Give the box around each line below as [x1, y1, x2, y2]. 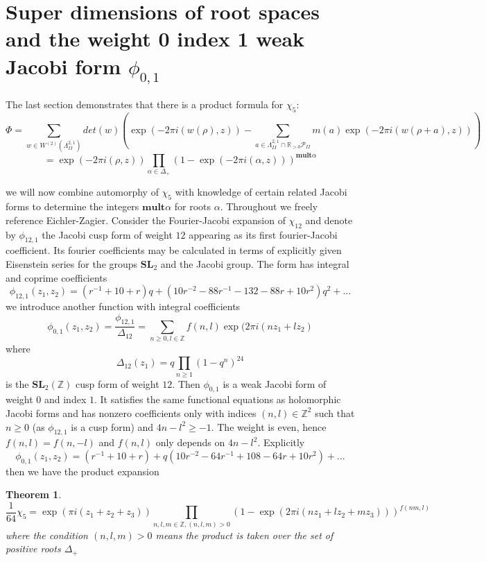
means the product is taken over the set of [155, 527, 333, 542]
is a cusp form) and [71, 419, 154, 434]
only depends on [155, 435, 225, 450]
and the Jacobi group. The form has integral [160, 256, 349, 271]
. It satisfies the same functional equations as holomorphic [94, 392, 341, 407]
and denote [305, 212, 353, 227]
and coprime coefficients [6, 270, 107, 284]
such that [315, 405, 355, 420]
